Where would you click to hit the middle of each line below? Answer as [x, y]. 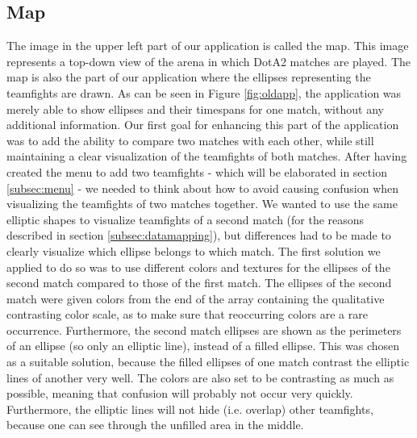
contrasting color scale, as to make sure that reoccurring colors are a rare [187, 314]
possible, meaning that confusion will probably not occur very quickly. [180, 393]
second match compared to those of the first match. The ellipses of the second [199, 283]
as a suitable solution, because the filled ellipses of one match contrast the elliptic [208, 362]
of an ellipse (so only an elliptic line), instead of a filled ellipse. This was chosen [203, 346]
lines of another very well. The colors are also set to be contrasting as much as [200, 377]
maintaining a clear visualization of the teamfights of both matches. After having [207, 156]
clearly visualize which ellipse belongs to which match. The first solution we [194, 250]
